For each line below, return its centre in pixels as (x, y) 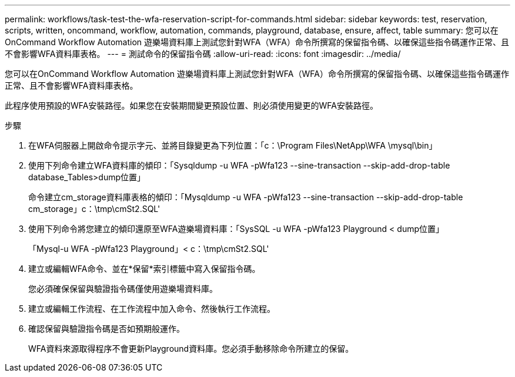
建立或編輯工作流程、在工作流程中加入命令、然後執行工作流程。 (152, 309)
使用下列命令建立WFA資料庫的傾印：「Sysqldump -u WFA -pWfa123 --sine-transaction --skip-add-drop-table (239, 165)
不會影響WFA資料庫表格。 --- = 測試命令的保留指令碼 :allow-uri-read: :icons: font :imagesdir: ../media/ (203, 54)
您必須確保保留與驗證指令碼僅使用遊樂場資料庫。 (123, 289)
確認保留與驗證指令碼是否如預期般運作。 (106, 329)
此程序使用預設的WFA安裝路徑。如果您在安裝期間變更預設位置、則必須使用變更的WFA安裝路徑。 (191, 105)
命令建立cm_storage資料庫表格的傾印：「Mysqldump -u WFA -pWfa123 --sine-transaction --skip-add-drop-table (246, 197)
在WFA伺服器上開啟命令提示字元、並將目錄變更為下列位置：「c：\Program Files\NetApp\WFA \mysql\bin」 (233, 145)
